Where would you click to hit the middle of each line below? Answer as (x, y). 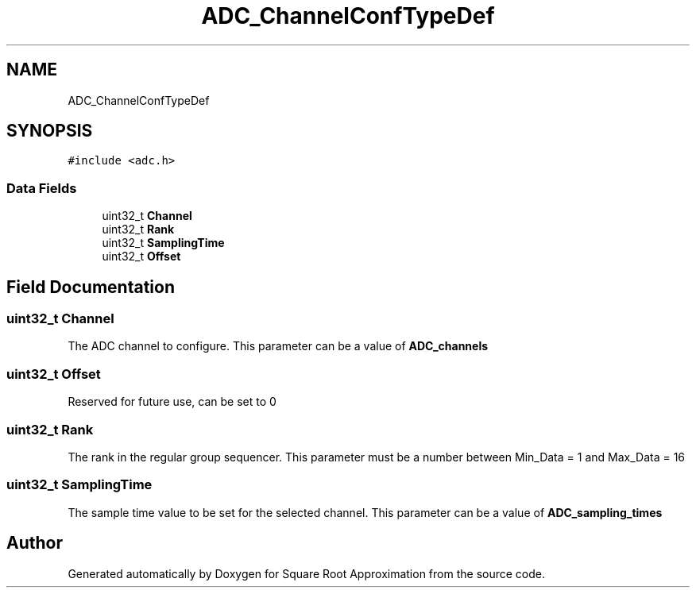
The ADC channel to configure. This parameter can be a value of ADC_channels (278, 346)
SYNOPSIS (50, 131)
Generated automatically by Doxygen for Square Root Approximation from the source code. (306, 573)
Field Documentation (91, 287)
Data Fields (42, 188)
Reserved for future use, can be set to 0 (172, 402)
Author (35, 543)
